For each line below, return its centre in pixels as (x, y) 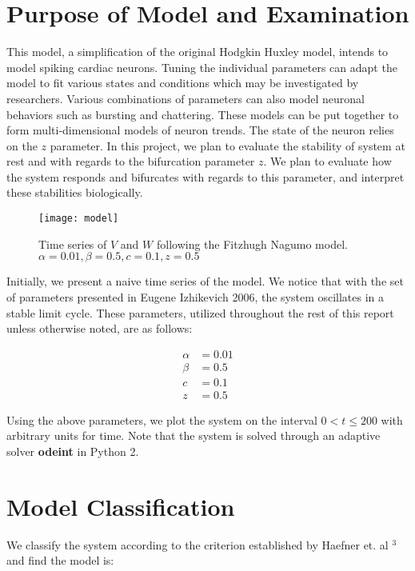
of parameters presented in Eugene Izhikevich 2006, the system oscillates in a (196, 296)
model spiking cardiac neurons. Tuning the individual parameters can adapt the (202, 67)
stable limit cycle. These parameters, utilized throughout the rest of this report (200, 312)
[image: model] (79, 219)
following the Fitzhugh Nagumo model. (252, 244)
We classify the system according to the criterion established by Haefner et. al (198, 544)
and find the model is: (60, 560)
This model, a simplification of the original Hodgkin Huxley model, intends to (198, 52)
